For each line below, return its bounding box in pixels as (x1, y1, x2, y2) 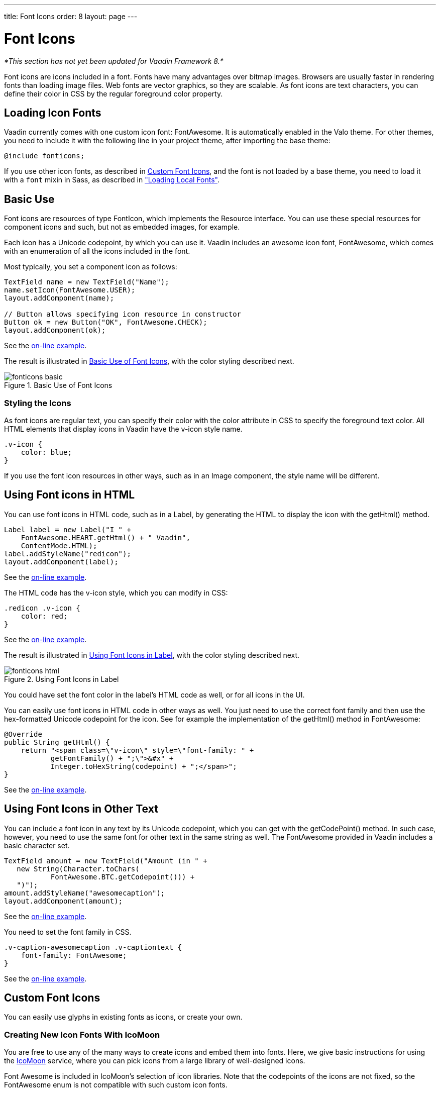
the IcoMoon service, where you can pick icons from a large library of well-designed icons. (4, 1056, 305, 1065)
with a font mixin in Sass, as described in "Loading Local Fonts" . (4, 175, 220, 184)
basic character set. (4, 841, 70, 850)
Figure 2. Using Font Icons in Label (4, 674, 119, 683)
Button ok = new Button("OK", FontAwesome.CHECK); (4, 318, 207, 327)
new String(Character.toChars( (17, 864, 140, 873)
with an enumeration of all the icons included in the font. (4, 247, 190, 256)
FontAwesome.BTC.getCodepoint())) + (50, 872, 195, 881)
